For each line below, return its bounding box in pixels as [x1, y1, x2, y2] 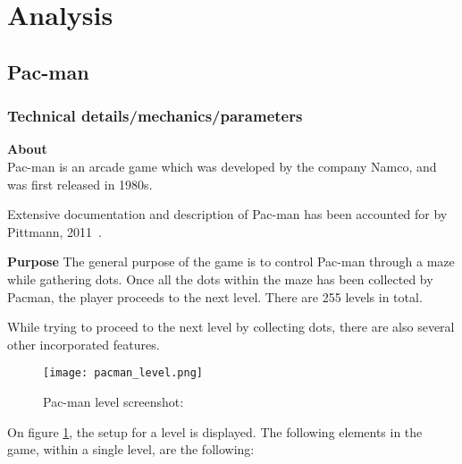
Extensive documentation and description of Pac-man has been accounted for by [7, 205, 448, 224]
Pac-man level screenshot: [43, 392, 184, 410]
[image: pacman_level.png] [43, 367, 203, 380]
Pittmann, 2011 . [7, 222, 103, 240]
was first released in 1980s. [7, 174, 153, 193]
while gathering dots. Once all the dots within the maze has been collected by [7, 269, 433, 288]
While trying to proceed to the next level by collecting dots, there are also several [7, 317, 455, 336]
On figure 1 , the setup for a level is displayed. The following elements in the [7, 422, 423, 441]
